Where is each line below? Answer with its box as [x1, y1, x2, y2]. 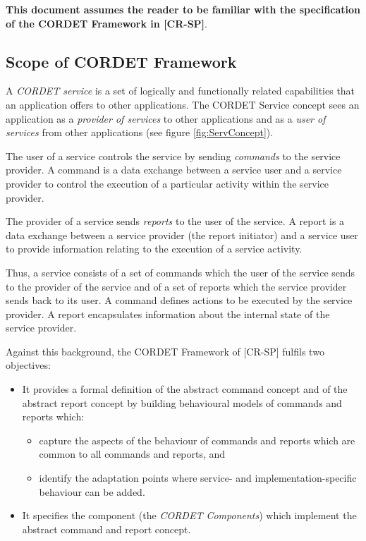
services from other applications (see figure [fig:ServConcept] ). [6, 125, 274, 140]
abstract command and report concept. [22, 521, 191, 536]
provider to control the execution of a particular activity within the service [6, 176, 329, 190]
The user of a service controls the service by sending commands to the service [6, 148, 341, 163]
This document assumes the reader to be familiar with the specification [6, 2, 361, 16]
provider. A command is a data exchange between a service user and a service [6, 162, 342, 177]
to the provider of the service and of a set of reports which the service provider [6, 279, 347, 293]
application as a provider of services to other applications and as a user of [6, 111, 326, 126]
